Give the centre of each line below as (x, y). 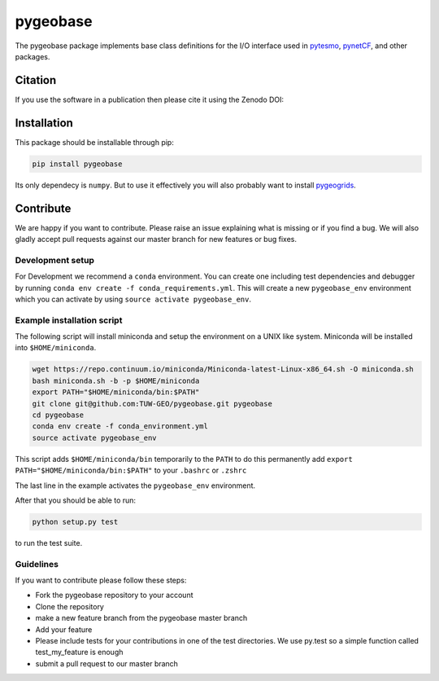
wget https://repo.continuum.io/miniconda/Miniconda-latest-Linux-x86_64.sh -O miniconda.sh (223, 369)
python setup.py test (75, 522)
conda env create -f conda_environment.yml (120, 426)
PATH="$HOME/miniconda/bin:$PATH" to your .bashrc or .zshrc (131, 470)
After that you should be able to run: (76, 500)
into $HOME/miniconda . (56, 348)
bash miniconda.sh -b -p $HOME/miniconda (116, 380)
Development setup (55, 260)
